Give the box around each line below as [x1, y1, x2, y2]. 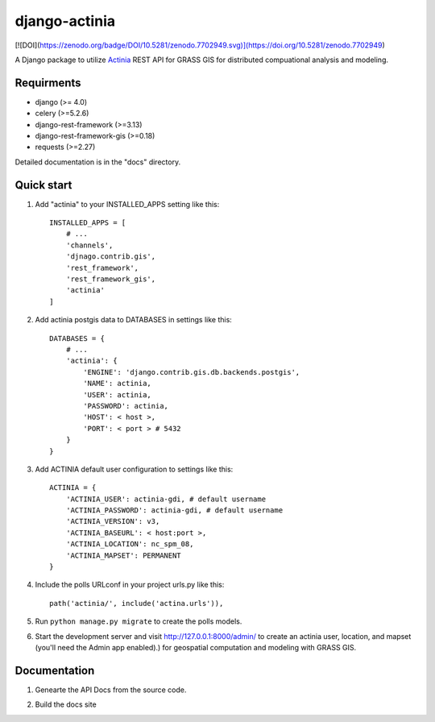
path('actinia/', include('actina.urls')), [49, 599, 224, 608]
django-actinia [14, 12, 116, 30]
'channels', [65, 240, 114, 250]
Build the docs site [35, 699, 97, 709]
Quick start [14, 178, 72, 192]
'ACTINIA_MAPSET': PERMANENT [65, 550, 181, 560]
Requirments [14, 76, 81, 89]
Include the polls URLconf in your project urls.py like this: [35, 580, 225, 590]
